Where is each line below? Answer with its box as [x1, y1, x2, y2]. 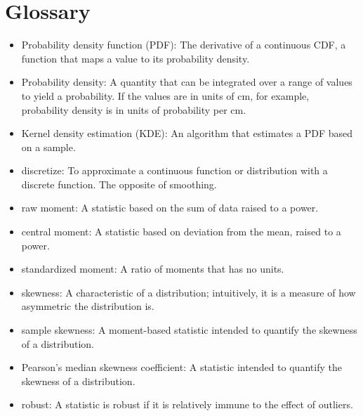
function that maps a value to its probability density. [21, 51, 250, 65]
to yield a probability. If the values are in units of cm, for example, [21, 88, 310, 103]
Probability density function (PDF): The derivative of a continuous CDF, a [21, 37, 346, 52]
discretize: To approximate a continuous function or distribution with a [21, 163, 328, 178]
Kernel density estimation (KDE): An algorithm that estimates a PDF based [21, 126, 353, 141]
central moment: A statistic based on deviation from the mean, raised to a [21, 224, 341, 239]
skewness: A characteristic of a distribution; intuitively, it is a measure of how [21, 285, 356, 299]
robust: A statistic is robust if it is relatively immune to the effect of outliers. [21, 397, 353, 412]
